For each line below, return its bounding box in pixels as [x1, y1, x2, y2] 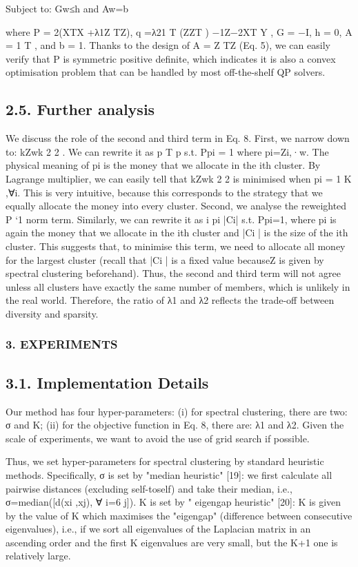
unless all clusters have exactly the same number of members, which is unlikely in [6, 279, 350, 293]
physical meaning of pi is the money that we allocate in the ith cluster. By [6, 158, 321, 172]
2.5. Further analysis [6, 99, 155, 120]
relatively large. [6, 548, 71, 563]
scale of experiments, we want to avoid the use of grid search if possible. [6, 431, 310, 445]
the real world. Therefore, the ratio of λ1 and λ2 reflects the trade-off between [6, 293, 335, 307]
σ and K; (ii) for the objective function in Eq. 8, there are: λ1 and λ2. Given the [6, 417, 344, 432]
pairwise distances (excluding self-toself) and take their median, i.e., [6, 481, 292, 495]
